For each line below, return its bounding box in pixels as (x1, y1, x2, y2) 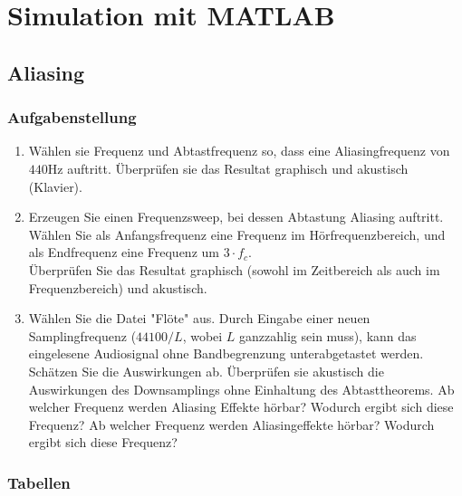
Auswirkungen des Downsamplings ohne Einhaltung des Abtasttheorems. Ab (28, 379, 455, 398)
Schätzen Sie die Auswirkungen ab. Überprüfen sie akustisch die (28, 361, 384, 380)
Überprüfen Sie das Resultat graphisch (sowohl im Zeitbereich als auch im (28, 260, 440, 279)
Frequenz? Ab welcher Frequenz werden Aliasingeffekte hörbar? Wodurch (28, 415, 435, 434)
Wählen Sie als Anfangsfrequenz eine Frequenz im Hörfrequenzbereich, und (28, 224, 446, 243)
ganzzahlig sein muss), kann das (239, 326, 417, 345)
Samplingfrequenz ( (28, 326, 137, 345)
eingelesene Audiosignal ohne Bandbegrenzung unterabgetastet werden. (28, 344, 424, 363)
